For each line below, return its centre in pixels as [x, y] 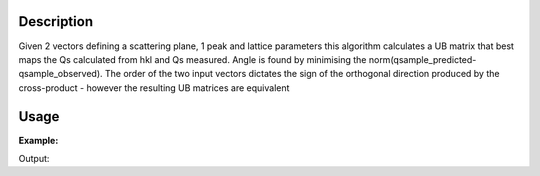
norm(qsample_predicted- [422, 59]
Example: [38, 140]
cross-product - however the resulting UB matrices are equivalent [154, 87]
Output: [34, 158]
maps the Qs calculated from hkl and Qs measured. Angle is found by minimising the [192, 59]
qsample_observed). [61, 74]
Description [56, 21]
